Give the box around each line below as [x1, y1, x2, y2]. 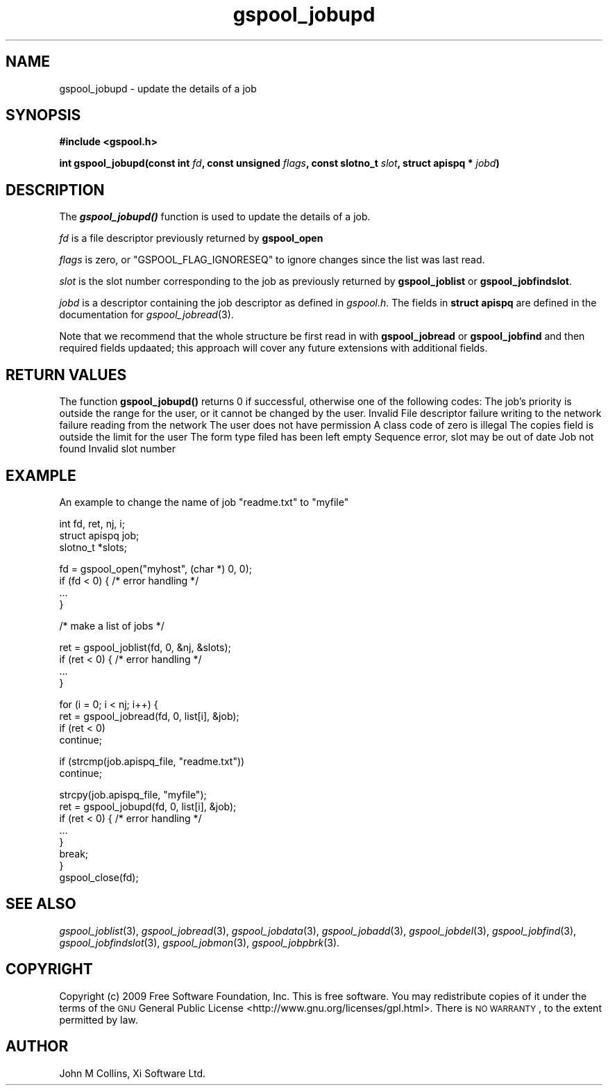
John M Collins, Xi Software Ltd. [59, 1067, 206, 1079]
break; [59, 847, 89, 860]
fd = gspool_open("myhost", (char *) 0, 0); [59, 562, 252, 575]
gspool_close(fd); [59, 871, 139, 883]
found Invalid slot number [59, 443, 176, 455]
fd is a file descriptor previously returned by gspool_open [59, 232, 323, 245]
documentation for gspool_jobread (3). [59, 309, 234, 321]
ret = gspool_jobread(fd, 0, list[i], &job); [59, 709, 239, 722]
